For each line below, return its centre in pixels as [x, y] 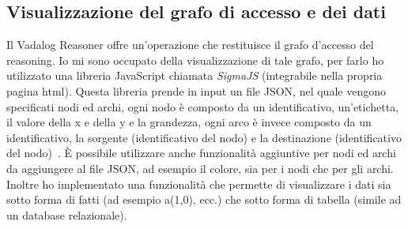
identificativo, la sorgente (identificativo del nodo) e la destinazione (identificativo [204, 137]
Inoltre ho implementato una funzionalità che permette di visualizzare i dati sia [199, 184]
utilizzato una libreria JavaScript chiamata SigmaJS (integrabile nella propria [195, 75]
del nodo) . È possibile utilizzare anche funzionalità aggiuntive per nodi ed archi [201, 153]
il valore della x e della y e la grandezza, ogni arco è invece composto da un [189, 122]
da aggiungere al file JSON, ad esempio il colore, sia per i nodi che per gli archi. [200, 168]
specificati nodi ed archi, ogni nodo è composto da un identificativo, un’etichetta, [203, 106]
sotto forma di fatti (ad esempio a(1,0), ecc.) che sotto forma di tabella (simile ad [204, 199]
